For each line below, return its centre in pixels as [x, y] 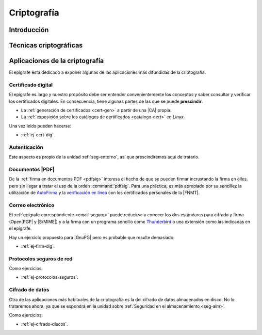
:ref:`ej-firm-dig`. [38, 246]
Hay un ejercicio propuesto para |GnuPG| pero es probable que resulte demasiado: [92, 237]
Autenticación [26, 147]
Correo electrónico [32, 205]
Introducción [29, 30]
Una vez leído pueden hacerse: [40, 126]
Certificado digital [31, 85]
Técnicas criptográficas [46, 45]
